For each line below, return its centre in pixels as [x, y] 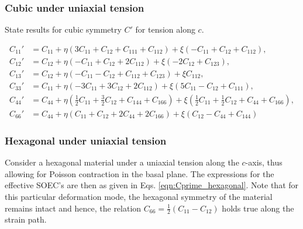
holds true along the [258, 208]
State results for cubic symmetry [63, 29]
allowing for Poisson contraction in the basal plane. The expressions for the [140, 173]
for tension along [165, 29]
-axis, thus [264, 162]
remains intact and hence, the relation [73, 208]
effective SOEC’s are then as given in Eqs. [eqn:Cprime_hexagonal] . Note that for [152, 185]
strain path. [26, 219]
